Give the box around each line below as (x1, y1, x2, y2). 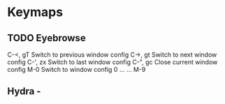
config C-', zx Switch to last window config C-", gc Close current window (7, 58, 218, 66)
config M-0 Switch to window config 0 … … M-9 (7, 66, 146, 73)
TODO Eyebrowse (7, 32, 86, 44)
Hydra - (7, 85, 41, 98)
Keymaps (7, 4, 64, 20)
